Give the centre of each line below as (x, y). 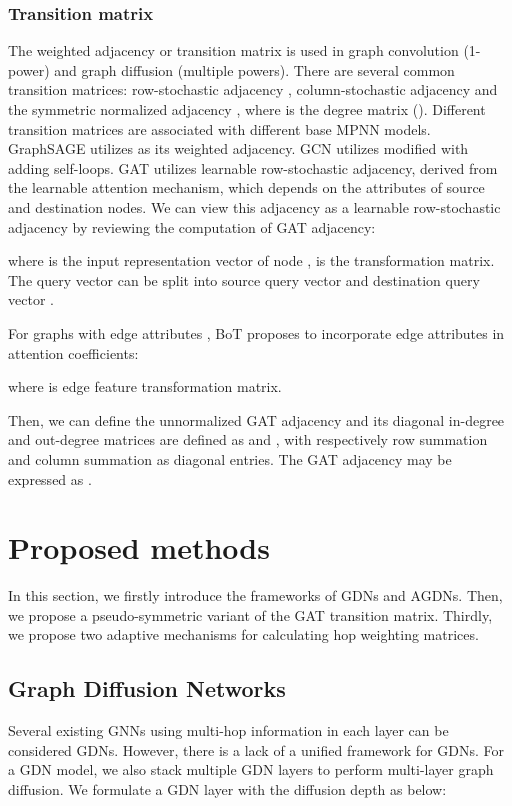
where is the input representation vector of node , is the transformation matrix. (251, 260)
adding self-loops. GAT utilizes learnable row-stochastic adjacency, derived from (253, 167)
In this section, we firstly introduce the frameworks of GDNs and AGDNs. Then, (255, 595)
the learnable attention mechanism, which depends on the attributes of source (246, 187)
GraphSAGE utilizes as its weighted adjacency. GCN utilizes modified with (238, 148)
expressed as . (50, 478)
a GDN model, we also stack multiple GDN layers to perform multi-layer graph (251, 769)
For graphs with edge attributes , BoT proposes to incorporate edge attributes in (256, 332)
